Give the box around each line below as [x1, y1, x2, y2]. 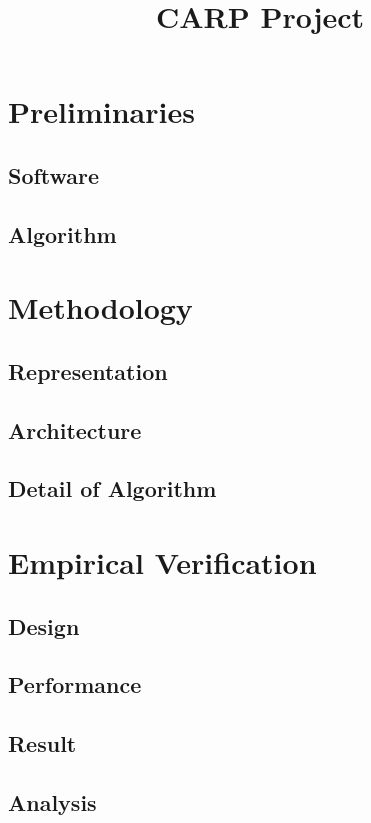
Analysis [8, 786, 97, 817]
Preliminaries [8, 91, 195, 132]
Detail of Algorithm [8, 473, 217, 504]
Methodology [8, 287, 193, 328]
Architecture [8, 414, 142, 445]
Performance [8, 669, 142, 700]
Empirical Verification [8, 542, 317, 583]
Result [8, 728, 77, 759]
